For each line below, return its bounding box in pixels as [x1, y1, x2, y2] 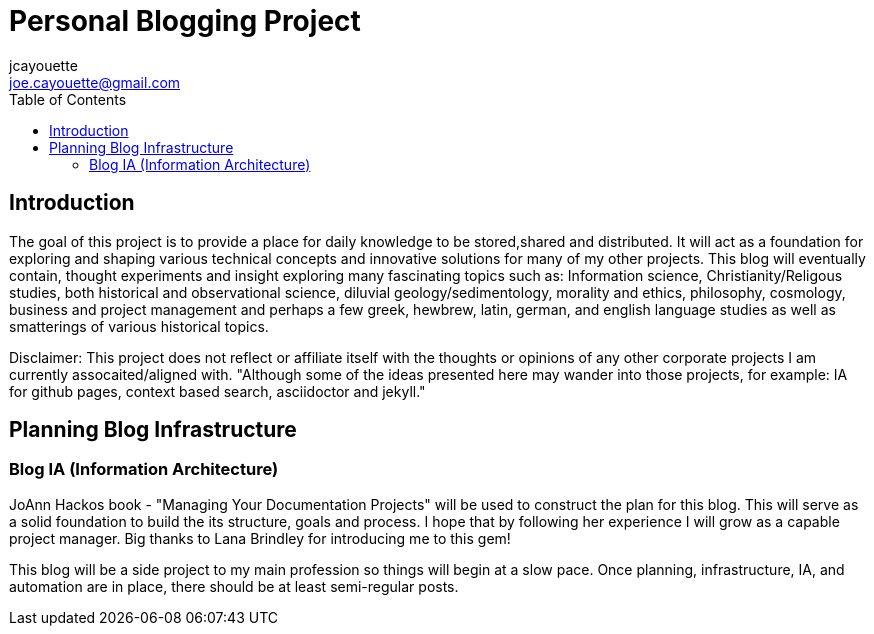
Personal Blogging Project [9, 4, 361, 38]
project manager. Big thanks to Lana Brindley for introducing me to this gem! [9, 529, 511, 547]
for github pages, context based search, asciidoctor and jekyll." [9, 382, 426, 400]
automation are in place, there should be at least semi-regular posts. [9, 577, 459, 595]
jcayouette [9, 56, 78, 74]
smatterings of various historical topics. [9, 317, 269, 335]
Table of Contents [9, 90, 127, 108]
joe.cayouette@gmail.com [9, 73, 181, 91]
